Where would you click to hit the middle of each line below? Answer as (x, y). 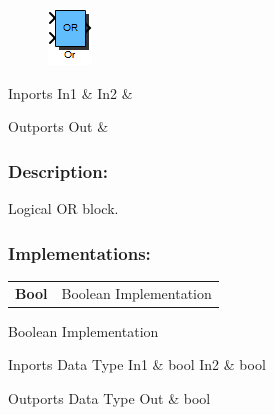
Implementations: (79, 252)
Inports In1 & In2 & (70, 92)
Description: (58, 170)
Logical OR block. (63, 208)
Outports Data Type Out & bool (109, 397)
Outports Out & (58, 126)
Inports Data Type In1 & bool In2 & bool (137, 364)
